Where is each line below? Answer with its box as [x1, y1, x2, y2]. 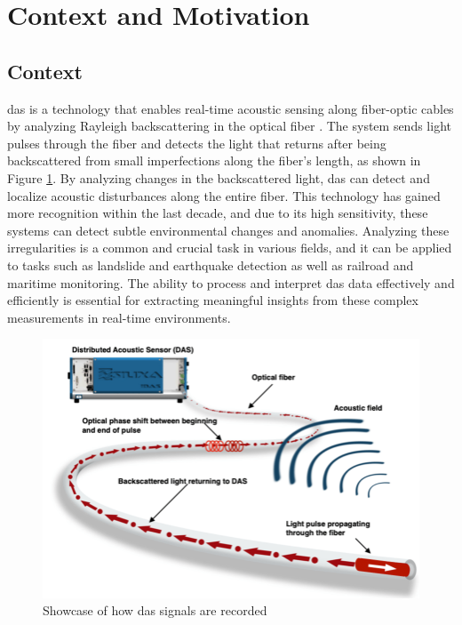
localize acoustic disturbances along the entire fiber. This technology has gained [7, 186, 441, 204]
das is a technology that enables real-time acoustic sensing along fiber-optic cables [7, 99, 454, 117]
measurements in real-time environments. [7, 308, 231, 326]
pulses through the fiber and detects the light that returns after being [7, 133, 386, 152]
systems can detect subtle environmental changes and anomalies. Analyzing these [7, 220, 450, 239]
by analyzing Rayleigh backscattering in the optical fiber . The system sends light [7, 116, 451, 135]
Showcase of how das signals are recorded [43, 601, 267, 620]
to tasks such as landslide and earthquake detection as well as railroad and [7, 255, 414, 274]
